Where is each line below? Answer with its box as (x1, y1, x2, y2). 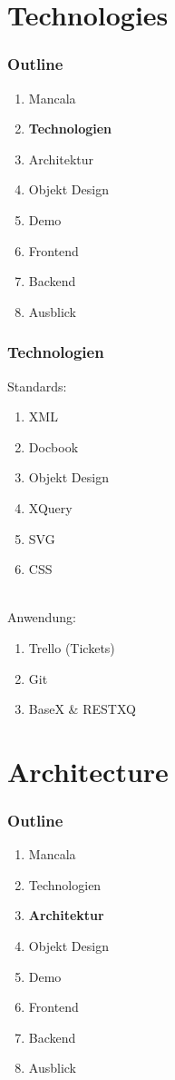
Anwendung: (7, 608, 76, 627)
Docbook (28, 437, 79, 456)
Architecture (7, 752, 169, 789)
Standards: (7, 376, 67, 395)
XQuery (28, 498, 73, 517)
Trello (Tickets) (28, 638, 115, 657)
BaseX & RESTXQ (28, 699, 136, 718)
